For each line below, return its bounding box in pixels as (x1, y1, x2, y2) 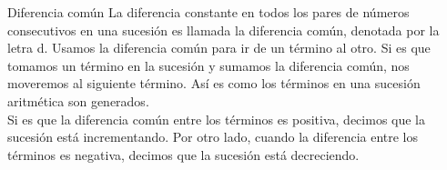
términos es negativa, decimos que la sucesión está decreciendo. (7, 145, 360, 164)
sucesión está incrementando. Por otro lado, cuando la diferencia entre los (7, 127, 419, 146)
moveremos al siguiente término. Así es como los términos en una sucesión (7, 74, 421, 93)
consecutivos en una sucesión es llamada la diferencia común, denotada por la (7, 20, 440, 39)
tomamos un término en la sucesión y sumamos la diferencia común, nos (7, 55, 410, 75)
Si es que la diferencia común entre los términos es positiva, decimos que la (7, 109, 426, 128)
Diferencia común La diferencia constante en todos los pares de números (7, 3, 410, 21)
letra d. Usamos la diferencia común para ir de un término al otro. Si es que (7, 38, 431, 57)
